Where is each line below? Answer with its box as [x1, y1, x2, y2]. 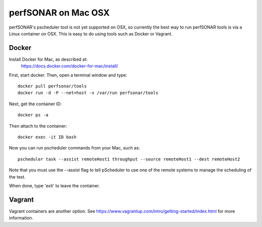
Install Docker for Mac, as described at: [9, 56, 88, 62]
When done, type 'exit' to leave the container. [9, 182, 100, 189]
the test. [9, 174, 26, 179]
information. [9, 215, 33, 221]
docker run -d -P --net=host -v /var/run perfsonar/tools [17, 90, 159, 96]
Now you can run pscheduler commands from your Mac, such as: [9, 145, 140, 151]
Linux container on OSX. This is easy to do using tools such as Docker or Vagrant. [9, 31, 173, 36]
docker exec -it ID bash [17, 134, 77, 140]
